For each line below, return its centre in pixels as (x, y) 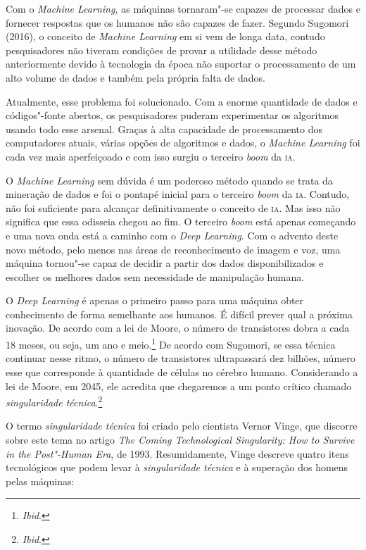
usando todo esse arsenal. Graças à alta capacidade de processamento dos (164, 129)
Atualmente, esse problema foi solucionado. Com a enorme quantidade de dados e (182, 101)
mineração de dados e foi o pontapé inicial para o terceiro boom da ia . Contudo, (178, 194)
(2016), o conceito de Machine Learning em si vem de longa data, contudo (165, 36)
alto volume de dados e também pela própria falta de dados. (135, 77)
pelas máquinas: (40, 481)
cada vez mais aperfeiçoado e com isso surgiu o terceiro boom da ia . (151, 156)
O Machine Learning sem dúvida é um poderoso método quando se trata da (169, 180)
